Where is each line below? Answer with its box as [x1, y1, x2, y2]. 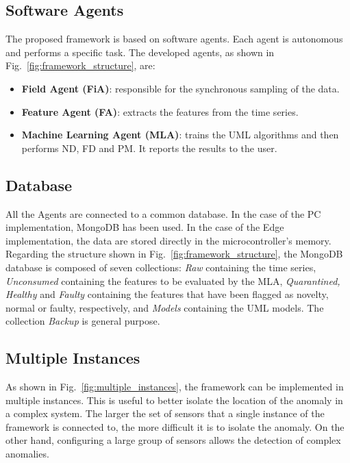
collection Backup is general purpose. [5, 314, 160, 328]
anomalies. [5, 447, 49, 461]
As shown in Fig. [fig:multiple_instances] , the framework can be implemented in [5, 379, 344, 394]
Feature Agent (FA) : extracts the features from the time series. [21, 104, 299, 118]
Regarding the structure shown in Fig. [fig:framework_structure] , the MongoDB [5, 247, 343, 261]
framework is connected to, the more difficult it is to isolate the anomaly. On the [5, 419, 345, 434]
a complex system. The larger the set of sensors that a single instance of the [5, 406, 325, 421]
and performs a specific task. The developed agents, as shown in [5, 45, 275, 59]
